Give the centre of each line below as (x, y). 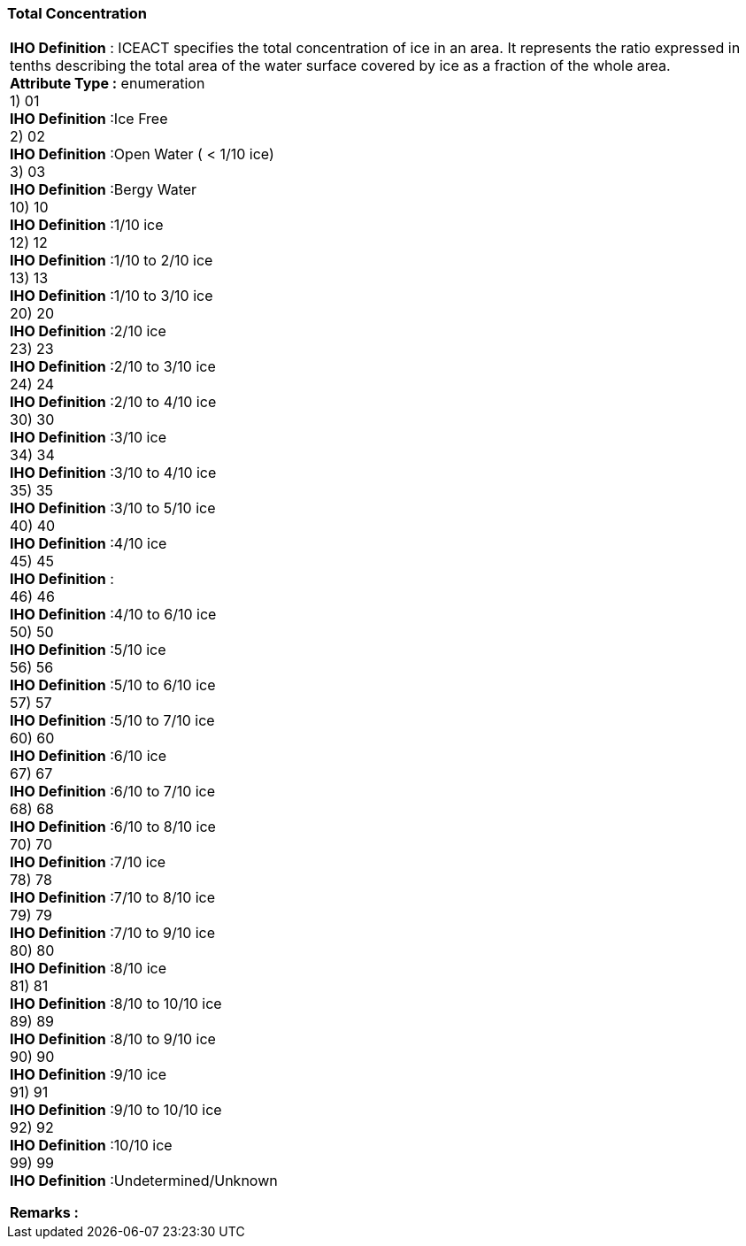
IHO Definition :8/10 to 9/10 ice (113, 1039)
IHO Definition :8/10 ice (88, 969)
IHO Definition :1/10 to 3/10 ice (112, 296)
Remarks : (44, 1213)
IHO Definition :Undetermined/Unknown (144, 1181)
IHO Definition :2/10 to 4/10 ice (113, 402)
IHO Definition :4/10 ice (88, 544)
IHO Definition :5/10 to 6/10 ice (113, 685)
